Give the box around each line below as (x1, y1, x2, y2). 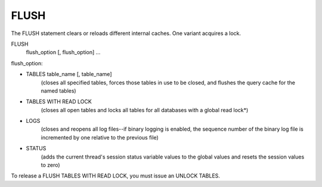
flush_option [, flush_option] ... (26, 49, 101, 56)
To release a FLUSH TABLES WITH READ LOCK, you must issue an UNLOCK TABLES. (11, 172, 221, 179)
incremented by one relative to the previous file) (41, 134, 159, 141)
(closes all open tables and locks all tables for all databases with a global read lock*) (41, 106, 249, 113)
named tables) (41, 87, 77, 94)
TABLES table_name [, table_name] (26, 71, 112, 78)
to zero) (41, 161, 60, 169)
